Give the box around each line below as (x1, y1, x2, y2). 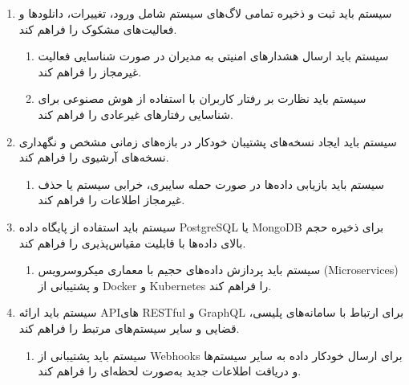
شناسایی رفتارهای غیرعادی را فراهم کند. (38, 105, 233, 122)
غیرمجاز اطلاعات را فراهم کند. (38, 191, 185, 208)
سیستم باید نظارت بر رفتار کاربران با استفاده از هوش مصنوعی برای (38, 90, 366, 107)
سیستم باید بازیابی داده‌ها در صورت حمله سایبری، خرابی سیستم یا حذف (38, 175, 385, 192)
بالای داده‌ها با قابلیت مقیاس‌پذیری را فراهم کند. (18, 234, 246, 251)
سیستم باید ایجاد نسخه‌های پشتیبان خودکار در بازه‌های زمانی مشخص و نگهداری (18, 133, 397, 149)
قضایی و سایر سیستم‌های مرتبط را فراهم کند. (18, 319, 240, 336)
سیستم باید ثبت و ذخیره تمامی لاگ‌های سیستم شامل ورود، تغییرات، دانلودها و (18, 5, 392, 21)
